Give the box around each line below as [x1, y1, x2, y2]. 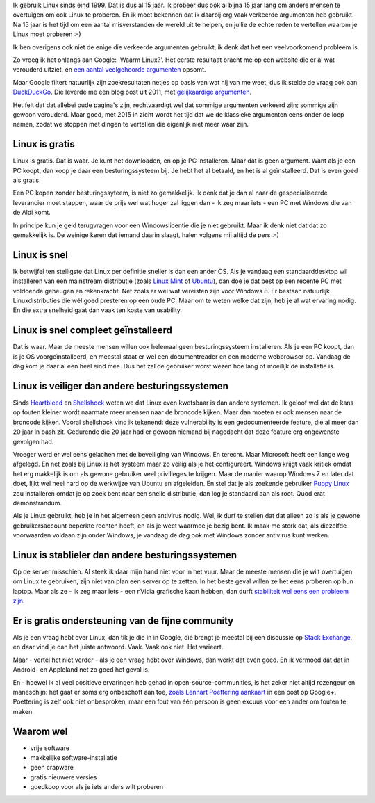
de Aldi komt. [12, 209, 51, 217]
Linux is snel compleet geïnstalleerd [12, 324, 173, 336]
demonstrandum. [12, 498, 62, 507]
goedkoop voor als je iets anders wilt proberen [30, 783, 164, 791]
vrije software [30, 744, 69, 752]
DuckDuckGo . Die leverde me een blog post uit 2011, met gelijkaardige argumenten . [12, 88, 252, 97]
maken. [12, 707, 34, 715]
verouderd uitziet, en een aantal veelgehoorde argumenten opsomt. [12, 65, 206, 74]
